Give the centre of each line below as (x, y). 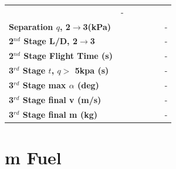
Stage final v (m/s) (62, 99)
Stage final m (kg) (60, 114)
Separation (31, 26)
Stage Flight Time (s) (68, 56)
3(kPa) (97, 26)
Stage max (44, 84)
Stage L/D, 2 (50, 41)
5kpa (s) (92, 70)
